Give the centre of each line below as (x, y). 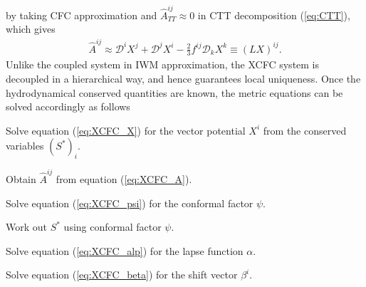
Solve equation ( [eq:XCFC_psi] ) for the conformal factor (130, 203)
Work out (27, 227)
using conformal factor (113, 227)
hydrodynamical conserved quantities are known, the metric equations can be (174, 92)
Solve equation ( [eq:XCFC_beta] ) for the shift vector (122, 275)
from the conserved (305, 130)
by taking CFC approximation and (82, 15)
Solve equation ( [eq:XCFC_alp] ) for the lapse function (125, 250)
